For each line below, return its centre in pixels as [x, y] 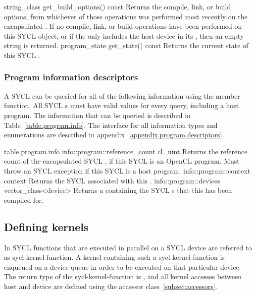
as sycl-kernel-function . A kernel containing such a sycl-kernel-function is [114, 257]
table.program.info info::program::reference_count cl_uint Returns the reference [126, 151]
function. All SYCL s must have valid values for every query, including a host [122, 105]
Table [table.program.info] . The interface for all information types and [111, 125]
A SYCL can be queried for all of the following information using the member [122, 95]
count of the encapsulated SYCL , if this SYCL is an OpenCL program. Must [122, 161]
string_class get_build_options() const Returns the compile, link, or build [118, 6]
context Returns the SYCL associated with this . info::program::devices [112, 180]
